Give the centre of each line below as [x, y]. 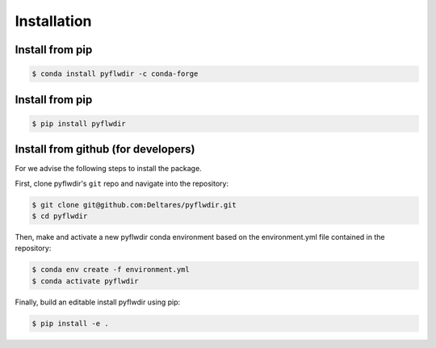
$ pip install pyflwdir [79, 124]
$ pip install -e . [70, 323]
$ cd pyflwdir [60, 216]
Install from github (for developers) [105, 149]
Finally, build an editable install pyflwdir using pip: [98, 302]
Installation [53, 21]
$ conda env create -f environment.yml [111, 270]
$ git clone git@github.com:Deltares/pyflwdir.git [134, 205]
